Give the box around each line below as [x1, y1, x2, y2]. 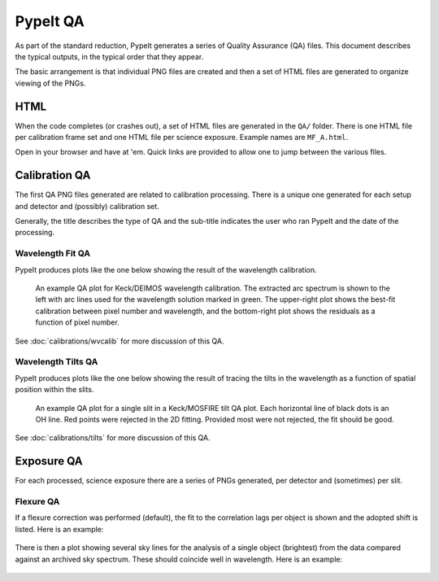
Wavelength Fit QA [15, 248, 91, 260]
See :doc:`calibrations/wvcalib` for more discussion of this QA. [15, 336, 224, 346]
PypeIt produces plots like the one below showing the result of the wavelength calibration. [15, 264, 317, 274]
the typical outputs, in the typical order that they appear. [15, 51, 204, 61]
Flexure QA [15, 496, 60, 507]
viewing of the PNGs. [15, 78, 86, 88]
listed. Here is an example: [15, 524, 104, 534]
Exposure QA [15, 454, 83, 468]
